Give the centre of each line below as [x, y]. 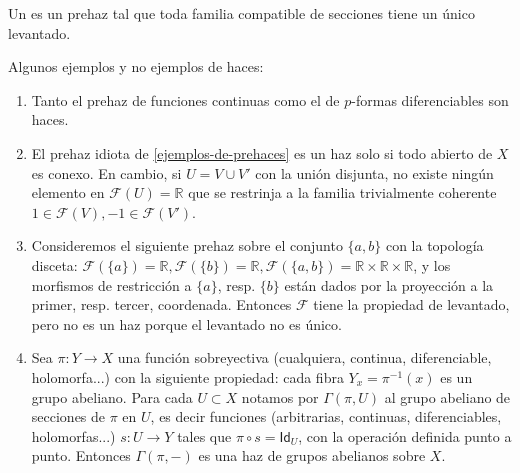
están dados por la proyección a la [389, 284]
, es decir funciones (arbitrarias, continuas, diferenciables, [326, 416]
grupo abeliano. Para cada [112, 396]
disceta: [54, 264]
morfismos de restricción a [111, 284]
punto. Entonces [81, 455]
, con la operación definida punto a [405, 435]
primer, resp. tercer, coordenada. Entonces [161, 304]
